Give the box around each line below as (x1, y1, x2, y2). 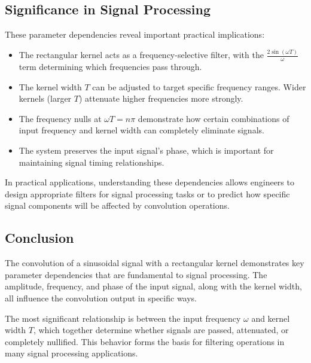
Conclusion (5, 228, 74, 247)
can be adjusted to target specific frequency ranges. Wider (92, 80, 306, 93)
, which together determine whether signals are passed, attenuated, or (33, 324, 289, 336)
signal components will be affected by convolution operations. (5, 199, 230, 212)
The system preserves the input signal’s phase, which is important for (19, 144, 274, 156)
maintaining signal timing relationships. (19, 155, 164, 168)
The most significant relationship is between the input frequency (5, 312, 241, 324)
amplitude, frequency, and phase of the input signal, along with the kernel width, (5, 280, 302, 292)
